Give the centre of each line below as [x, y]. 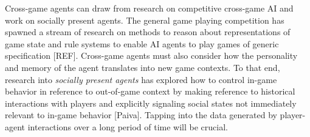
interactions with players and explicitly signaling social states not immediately [151, 103]
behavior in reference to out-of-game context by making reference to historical [150, 91]
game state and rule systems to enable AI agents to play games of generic [142, 43]
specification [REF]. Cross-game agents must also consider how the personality [151, 55]
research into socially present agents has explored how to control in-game [141, 79]
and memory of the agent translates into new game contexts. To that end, [143, 67]
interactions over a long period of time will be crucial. [128, 126]
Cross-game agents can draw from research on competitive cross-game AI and [149, 8]
